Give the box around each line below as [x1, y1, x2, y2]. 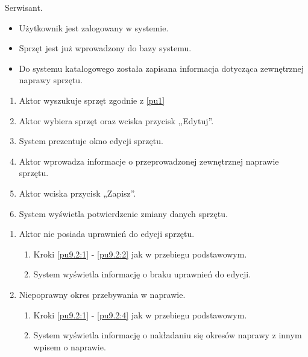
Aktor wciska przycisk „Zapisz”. [19, 186, 136, 199]
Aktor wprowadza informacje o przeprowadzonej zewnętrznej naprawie [19, 154, 279, 167]
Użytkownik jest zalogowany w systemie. [19, 21, 169, 34]
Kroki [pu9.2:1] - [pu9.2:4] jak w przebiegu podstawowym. [33, 308, 247, 321]
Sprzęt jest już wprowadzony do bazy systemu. [19, 42, 192, 54]
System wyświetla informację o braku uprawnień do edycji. [33, 268, 251, 280]
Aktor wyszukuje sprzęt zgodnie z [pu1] [19, 93, 165, 106]
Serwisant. [5, 1, 43, 13]
